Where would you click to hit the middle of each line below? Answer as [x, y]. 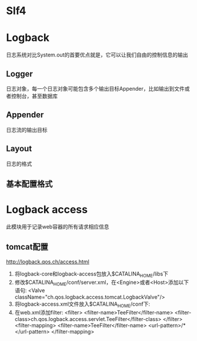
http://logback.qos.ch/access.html [48, 261]
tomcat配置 [27, 247]
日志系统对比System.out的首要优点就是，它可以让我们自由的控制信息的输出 [97, 55]
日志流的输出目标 [27, 130]
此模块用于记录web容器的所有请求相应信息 [58, 226]
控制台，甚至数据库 [34, 96]
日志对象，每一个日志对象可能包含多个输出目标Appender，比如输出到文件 [96, 88]
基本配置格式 [29, 184]
